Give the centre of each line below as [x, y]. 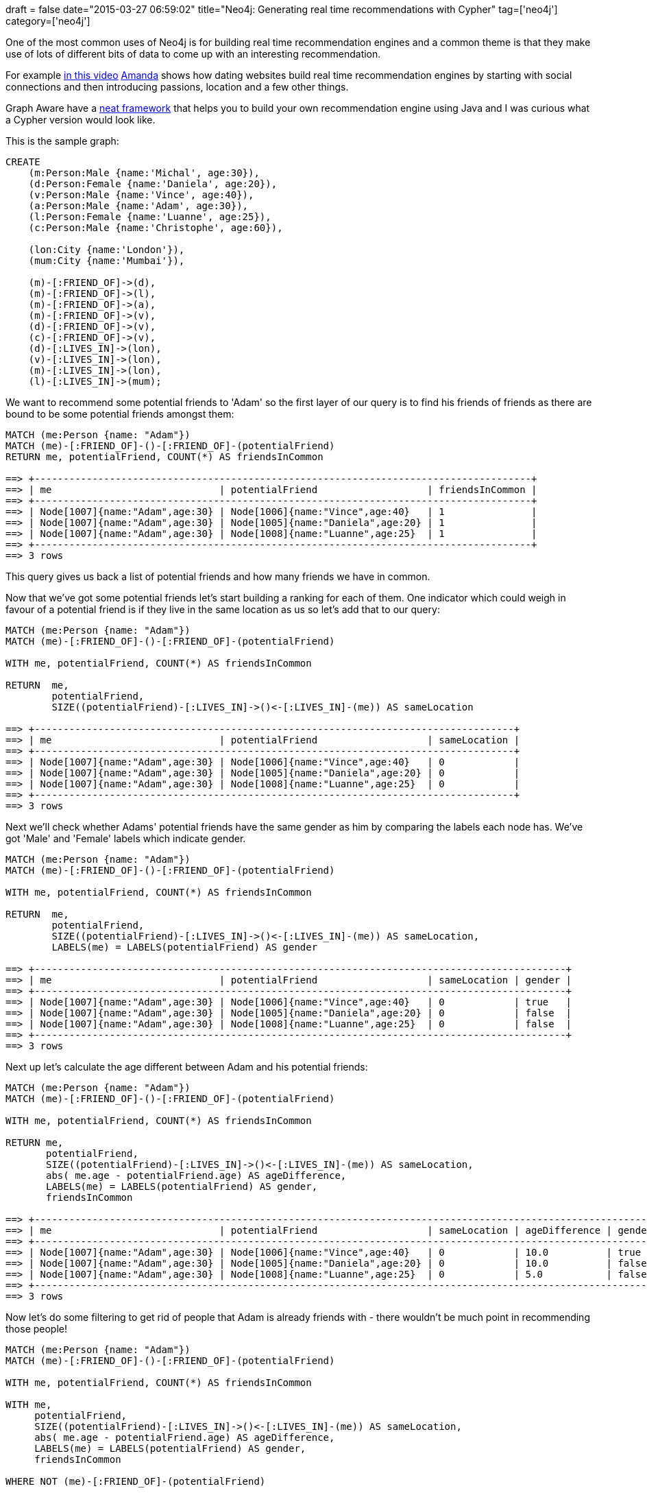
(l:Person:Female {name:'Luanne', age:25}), [150, 217]
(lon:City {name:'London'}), [107, 250]
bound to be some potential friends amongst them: [120, 414]
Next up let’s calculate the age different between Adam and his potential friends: [187, 1067]
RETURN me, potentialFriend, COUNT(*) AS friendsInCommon [164, 457]
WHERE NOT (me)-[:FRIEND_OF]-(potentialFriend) [136, 1481]
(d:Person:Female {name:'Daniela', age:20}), [153, 184]
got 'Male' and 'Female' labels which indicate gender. [126, 838]
